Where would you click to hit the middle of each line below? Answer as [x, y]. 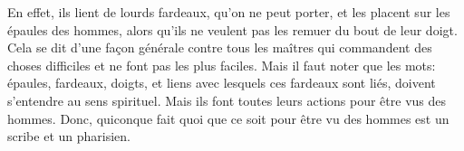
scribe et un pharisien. [69, 136]
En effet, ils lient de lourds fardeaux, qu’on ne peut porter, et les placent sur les [229, 12]
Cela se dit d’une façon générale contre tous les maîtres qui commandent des [220, 47]
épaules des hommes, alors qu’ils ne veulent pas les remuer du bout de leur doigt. [232, 29]
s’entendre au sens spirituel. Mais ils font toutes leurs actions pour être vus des [227, 100]
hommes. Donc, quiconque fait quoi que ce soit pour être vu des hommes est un [228, 118]
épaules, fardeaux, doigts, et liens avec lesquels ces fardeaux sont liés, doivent [222, 83]
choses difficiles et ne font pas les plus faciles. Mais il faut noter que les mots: [222, 65]
